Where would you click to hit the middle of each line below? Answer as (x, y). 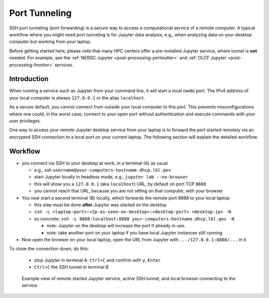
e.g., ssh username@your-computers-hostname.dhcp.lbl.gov (103, 170)
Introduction (29, 79)
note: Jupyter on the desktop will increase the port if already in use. (116, 226)
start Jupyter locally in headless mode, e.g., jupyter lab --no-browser (111, 177)
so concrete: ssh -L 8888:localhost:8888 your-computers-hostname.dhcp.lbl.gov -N (134, 218)
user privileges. (25, 121)
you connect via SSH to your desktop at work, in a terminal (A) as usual (95, 163)
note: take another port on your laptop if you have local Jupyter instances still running (134, 233)
